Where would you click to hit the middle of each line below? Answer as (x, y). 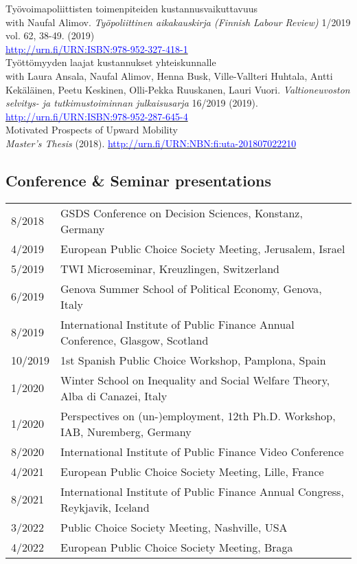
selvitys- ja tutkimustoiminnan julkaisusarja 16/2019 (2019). (132, 103)
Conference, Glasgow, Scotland (135, 340)
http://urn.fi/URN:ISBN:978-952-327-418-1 (97, 48)
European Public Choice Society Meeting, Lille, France (192, 471)
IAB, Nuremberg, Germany (126, 431)
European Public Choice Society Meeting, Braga (177, 547)
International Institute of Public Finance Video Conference (202, 451)
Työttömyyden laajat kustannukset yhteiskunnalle (111, 62)
